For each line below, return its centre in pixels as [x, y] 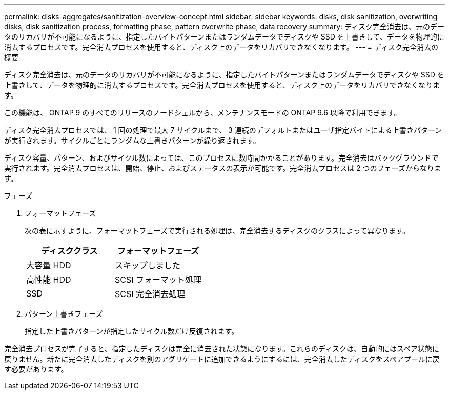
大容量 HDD [49, 265]
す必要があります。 [36, 369]
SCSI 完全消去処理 [150, 294]
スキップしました [148, 265]
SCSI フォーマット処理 [158, 280]
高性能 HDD [49, 280]
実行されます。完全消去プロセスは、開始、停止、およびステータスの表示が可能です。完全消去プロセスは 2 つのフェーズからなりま [223, 168]
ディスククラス [69, 251]
